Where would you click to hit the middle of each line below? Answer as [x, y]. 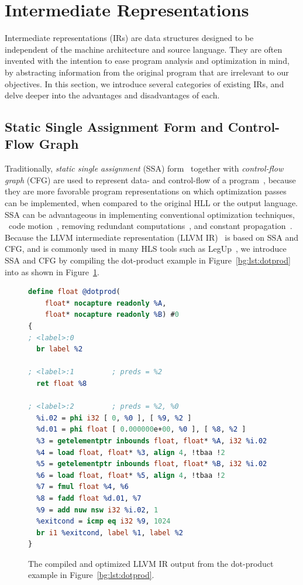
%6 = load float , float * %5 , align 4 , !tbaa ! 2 [131, 475]
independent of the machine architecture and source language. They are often [144, 49]
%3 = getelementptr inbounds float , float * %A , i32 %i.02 [152, 441]
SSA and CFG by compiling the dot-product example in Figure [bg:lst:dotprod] [148, 260]
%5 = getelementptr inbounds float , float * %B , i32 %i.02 [152, 464]
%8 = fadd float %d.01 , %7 [89, 498]
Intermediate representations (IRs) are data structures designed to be [129, 38]
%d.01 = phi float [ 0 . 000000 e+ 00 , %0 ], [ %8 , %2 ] [141, 430]
